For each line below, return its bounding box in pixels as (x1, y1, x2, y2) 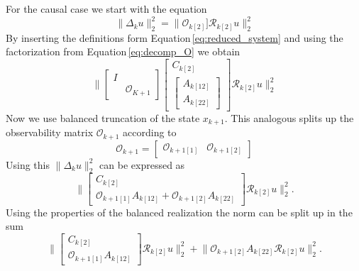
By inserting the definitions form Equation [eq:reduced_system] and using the (6, 30, 343, 45)
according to (123, 125, 177, 140)
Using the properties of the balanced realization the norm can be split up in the (6, 204, 353, 219)
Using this (6, 157, 50, 172)
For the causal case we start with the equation (6, 1, 207, 16)
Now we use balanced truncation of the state (6, 110, 200, 125)
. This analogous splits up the (224, 110, 354, 125)
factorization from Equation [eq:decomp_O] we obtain (6, 44, 241, 59)
